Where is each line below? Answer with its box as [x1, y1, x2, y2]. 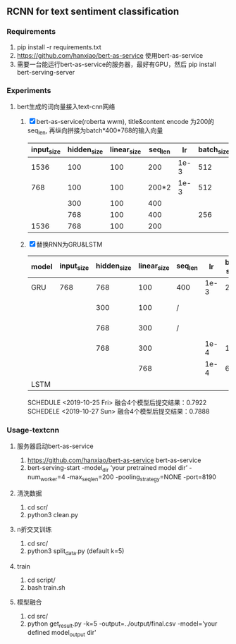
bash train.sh [27, 583, 66, 591]
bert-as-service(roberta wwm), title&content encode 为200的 [36, 117, 215, 125]
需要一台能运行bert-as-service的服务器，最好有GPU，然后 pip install [16, 60, 216, 68]
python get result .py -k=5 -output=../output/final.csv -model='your [27, 619, 218, 629]
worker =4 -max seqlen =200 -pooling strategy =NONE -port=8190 [40, 473, 216, 483]
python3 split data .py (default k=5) [27, 546, 125, 557]
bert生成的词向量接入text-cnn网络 [16, 102, 116, 111]
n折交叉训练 [16, 525, 52, 533]
